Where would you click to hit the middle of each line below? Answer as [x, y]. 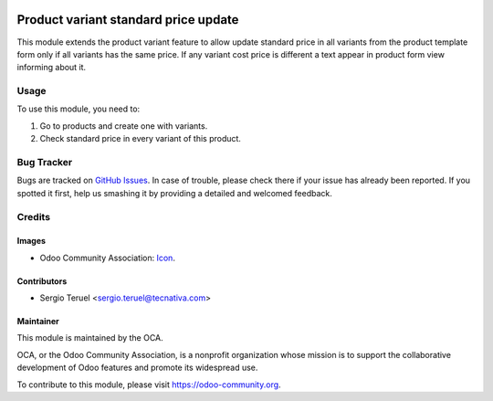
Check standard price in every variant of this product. [141, 139]
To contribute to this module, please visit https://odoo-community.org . [149, 385]
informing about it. [52, 68]
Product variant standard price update [128, 20]
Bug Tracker [45, 162]
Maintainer [38, 322]
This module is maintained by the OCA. [90, 338]
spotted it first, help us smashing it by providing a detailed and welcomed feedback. [174, 193]
